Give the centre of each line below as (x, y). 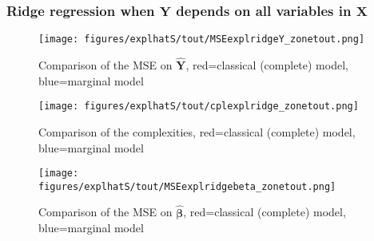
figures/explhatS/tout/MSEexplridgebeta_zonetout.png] (187, 186)
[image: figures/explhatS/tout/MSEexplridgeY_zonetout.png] (202, 40)
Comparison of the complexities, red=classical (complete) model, (197, 131)
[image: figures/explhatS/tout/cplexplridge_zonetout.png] (199, 107)
